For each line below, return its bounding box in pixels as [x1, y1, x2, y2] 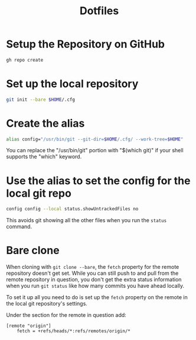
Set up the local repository [6, 77, 139, 90]
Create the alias [6, 117, 85, 130]
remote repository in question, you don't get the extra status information [6, 276, 182, 283]
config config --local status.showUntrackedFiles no [6, 206, 139, 212]
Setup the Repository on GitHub [6, 37, 165, 51]
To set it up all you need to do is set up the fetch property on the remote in [6, 294, 188, 301]
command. [6, 223, 32, 230]
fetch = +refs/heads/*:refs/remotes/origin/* [17, 328, 131, 334]
